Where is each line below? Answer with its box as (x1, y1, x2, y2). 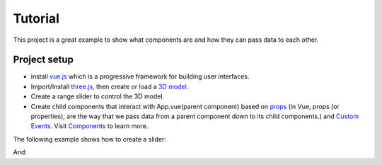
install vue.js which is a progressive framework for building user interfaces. (30, 72, 250, 81)
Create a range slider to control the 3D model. (30, 92, 165, 101)
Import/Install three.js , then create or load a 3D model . (30, 82, 189, 91)
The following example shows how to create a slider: (13, 135, 166, 143)
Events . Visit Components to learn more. (30, 122, 149, 130)
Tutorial (13, 11, 60, 26)
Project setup (13, 54, 74, 66)
